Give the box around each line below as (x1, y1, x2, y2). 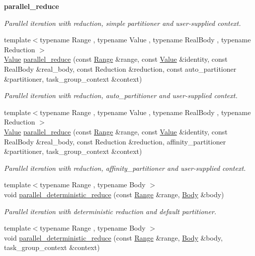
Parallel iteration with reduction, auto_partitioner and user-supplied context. (4, 90, 238, 101)
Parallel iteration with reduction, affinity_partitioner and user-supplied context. (4, 162, 246, 173)
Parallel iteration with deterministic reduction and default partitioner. (4, 206, 217, 216)
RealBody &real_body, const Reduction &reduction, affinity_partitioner (4, 136, 226, 146)
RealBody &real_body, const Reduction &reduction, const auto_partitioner (4, 63, 237, 74)
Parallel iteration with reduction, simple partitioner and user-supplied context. (4, 17, 241, 28)
